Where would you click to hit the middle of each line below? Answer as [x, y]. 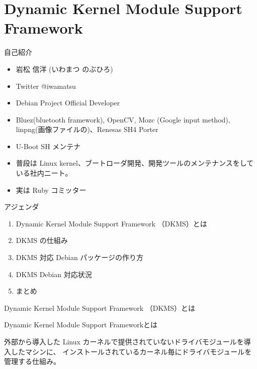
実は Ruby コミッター [51, 190]
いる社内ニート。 [44, 173]
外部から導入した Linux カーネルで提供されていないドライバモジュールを [124, 341]
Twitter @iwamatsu [46, 86]
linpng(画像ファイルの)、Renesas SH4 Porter [87, 129]
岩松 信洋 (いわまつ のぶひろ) [64, 69]
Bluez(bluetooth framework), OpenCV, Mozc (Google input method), [123, 119]
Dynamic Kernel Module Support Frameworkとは [81, 325]
